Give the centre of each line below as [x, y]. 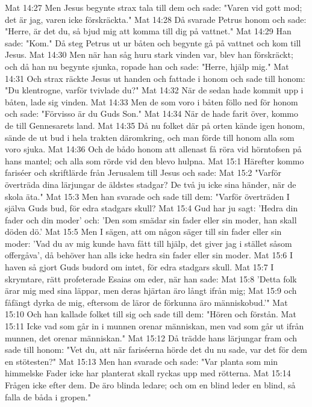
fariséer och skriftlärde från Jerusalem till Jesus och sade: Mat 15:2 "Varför [143, 172]
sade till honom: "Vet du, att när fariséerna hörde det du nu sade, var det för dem [156, 350]
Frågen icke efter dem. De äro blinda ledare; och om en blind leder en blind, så [150, 385]
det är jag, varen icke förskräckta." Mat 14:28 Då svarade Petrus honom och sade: [156, 19]
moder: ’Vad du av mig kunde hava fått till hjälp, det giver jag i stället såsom [148, 243]
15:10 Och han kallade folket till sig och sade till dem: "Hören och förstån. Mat [151, 314]
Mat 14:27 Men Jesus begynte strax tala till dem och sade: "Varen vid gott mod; [154, 7]
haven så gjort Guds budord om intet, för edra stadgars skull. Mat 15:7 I [139, 267]
